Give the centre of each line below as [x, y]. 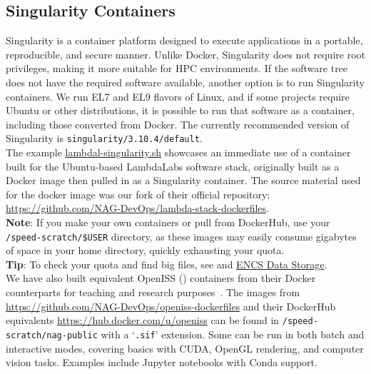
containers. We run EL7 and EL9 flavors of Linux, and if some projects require [178, 96]
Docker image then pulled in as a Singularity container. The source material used [183, 180]
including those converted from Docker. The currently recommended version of [178, 124]
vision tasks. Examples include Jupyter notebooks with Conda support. [162, 362]
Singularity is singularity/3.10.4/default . [104, 138]
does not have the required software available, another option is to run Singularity [185, 82]
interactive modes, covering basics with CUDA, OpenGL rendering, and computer [185, 348]
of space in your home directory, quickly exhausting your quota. [145, 250]
